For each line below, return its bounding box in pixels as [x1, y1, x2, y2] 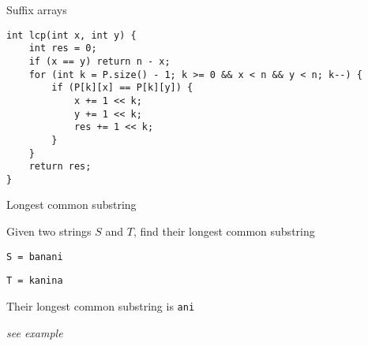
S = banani [6, 251, 63, 262]
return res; [28, 161, 92, 173]
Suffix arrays [6, 2, 67, 17]
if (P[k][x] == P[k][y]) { [51, 82, 193, 94]
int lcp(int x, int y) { [6, 29, 137, 41]
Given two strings [6, 223, 92, 240]
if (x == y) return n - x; [28, 55, 171, 67]
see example [6, 324, 63, 340]
